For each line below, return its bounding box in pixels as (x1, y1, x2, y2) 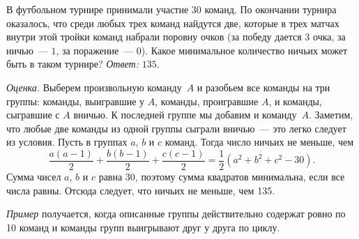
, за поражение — (56, 43, 134, 57)
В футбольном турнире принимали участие (6, 2, 189, 16)
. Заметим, (308, 107, 353, 122)
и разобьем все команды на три (197, 79, 330, 94)
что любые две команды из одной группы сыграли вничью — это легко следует (6, 121, 346, 135)
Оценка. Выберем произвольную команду (6, 79, 182, 94)
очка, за (312, 29, 346, 44)
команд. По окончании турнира (204, 2, 337, 16)
